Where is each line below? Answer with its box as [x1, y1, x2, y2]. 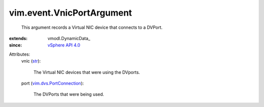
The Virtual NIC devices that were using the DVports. [33, 69, 140, 75]
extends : [9, 35, 28, 41]
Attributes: [9, 51, 30, 57]
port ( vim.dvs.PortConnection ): [21, 80, 84, 86]
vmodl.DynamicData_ [47, 35, 90, 41]
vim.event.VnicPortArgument [9, 7, 132, 18]
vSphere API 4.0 [47, 42, 81, 48]
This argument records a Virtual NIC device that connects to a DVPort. [21, 24, 163, 30]
